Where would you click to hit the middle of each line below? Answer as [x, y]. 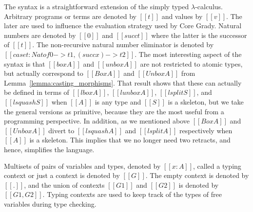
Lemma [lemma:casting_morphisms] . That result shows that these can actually [123, 82]
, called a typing [217, 166]
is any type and [118, 101]
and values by [182, 16]
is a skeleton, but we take [206, 101]
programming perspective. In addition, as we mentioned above [97, 121]
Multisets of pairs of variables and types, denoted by [82, 166]
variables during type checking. [50, 203]
